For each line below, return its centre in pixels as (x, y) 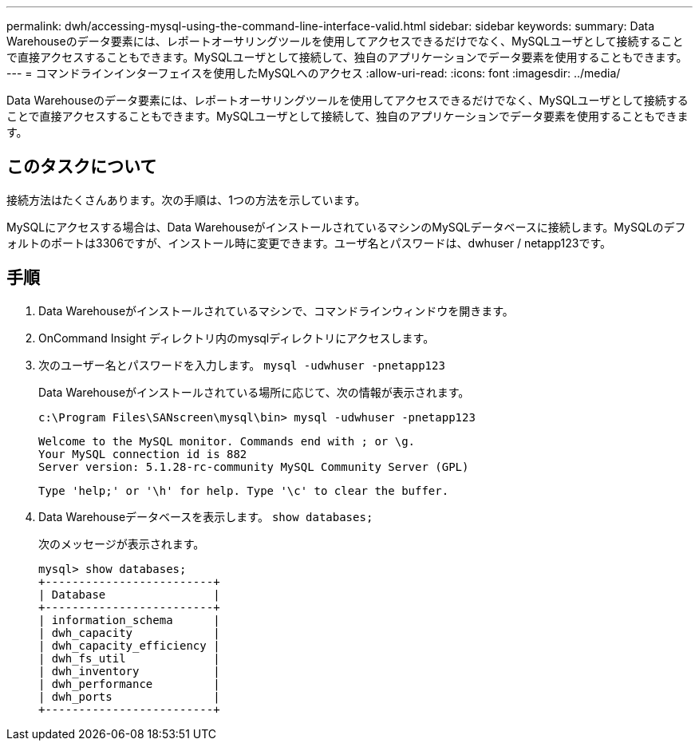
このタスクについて (82, 167)
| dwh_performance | (129, 684)
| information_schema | (129, 620)
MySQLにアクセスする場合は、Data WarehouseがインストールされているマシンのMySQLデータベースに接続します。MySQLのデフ (346, 227)
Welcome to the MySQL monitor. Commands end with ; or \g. (227, 441)
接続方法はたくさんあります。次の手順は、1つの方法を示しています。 (186, 200)
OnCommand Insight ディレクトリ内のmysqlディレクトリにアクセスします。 (237, 338)
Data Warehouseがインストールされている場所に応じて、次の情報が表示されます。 (254, 392)
